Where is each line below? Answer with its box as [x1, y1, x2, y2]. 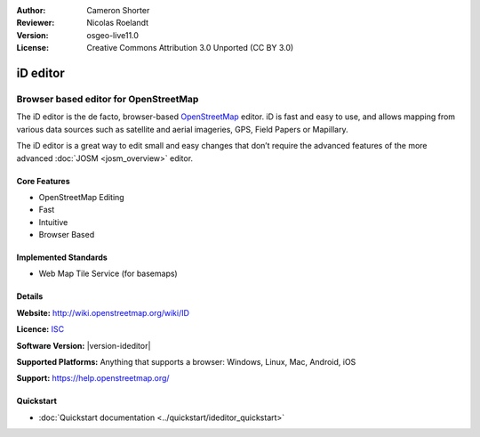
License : [16, 43, 49, 53]
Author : [16, 5, 46, 15]
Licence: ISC [16, 324, 65, 335]
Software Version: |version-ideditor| [16, 340, 151, 351]
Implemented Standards [16, 252, 108, 263]
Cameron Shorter [86, 5, 150, 15]
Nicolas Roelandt [86, 18, 149, 28]
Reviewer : [16, 18, 55, 28]
